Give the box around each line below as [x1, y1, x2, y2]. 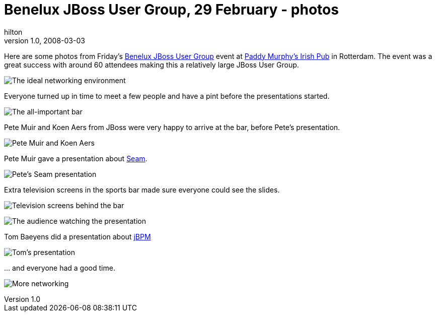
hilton [4, 27, 23, 36]
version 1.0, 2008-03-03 [4, 36, 85, 45]
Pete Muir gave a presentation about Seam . [4, 154, 148, 163]
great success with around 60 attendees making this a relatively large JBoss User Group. [4, 60, 299, 69]
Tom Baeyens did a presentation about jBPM [4, 232, 151, 241]
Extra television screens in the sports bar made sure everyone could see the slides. [4, 185, 280, 194]
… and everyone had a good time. [4, 263, 115, 272]
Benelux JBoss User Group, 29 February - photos [4, 1, 339, 18]
